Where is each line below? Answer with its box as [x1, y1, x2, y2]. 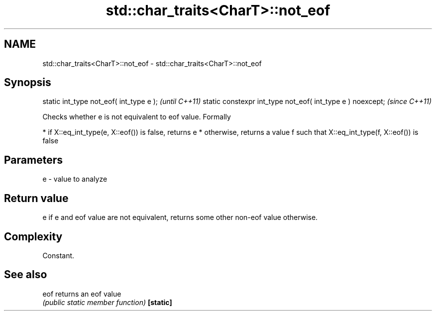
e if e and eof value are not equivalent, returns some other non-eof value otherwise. [42, 213, 318, 222]
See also [4, 268, 47, 281]
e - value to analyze [42, 175, 108, 184]
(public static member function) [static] [42, 298, 172, 307]
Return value [4, 192, 69, 205]
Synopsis [4, 76, 51, 89]
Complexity [4, 230, 63, 243]
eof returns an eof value [42, 289, 121, 298]
